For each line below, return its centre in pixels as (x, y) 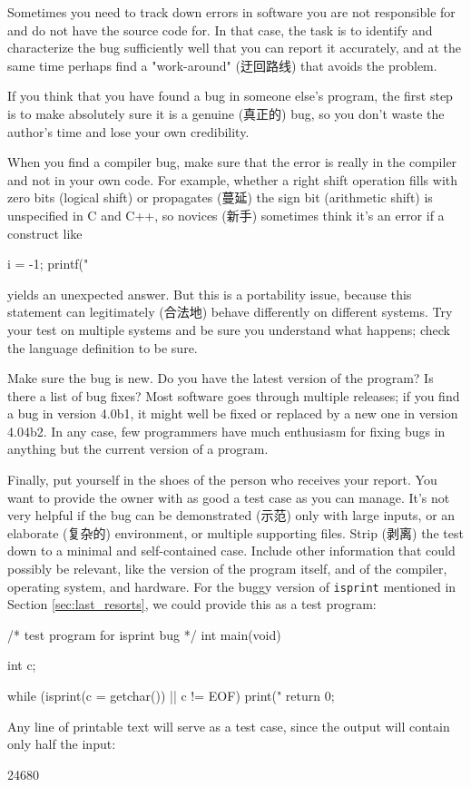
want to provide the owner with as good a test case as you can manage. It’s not (229, 497)
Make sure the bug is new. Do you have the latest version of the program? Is (221, 378)
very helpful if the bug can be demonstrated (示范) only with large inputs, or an (231, 515)
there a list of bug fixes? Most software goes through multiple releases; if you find (234, 395)
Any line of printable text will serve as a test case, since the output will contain (229, 726)
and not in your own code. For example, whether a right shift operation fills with (233, 179)
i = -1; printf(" (48, 264)
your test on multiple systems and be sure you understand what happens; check (229, 329)
